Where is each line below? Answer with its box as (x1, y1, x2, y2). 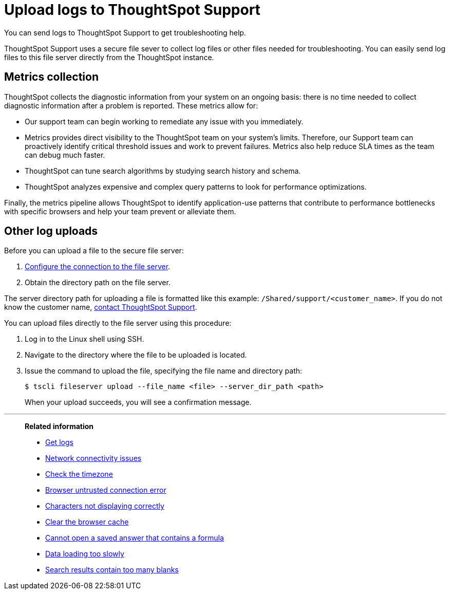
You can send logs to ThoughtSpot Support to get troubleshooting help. (4, 28, 246, 37)
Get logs (45, 438, 73, 447)
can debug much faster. (25, 150, 105, 159)
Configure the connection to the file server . (25, 262, 171, 271)
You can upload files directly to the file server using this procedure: (4, 319, 232, 328)
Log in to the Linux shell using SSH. (25, 335, 144, 344)
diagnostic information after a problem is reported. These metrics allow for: (4, 101, 258, 110)
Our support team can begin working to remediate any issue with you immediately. (25, 117, 304, 126)
